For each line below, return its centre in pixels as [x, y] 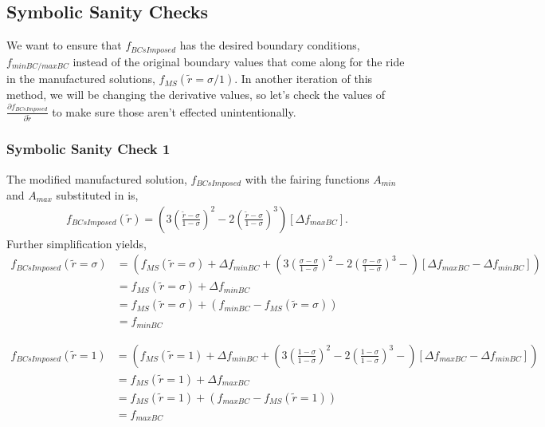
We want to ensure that [64, 45]
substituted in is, [97, 194]
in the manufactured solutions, [81, 79]
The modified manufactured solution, [97, 178]
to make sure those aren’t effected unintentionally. [174, 111]
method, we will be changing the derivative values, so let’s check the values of [196, 95]
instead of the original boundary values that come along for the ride [239, 61]
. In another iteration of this [304, 79]
